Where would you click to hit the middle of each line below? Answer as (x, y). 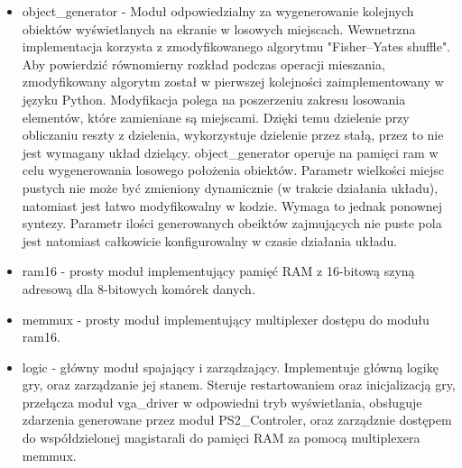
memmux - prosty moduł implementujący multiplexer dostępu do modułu (226, 319)
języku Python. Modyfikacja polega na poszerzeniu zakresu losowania (214, 99)
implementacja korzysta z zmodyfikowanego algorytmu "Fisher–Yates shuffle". (236, 46)
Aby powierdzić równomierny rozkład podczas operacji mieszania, (203, 64)
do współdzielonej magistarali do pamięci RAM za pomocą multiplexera (221, 438)
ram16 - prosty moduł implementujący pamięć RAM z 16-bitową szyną (218, 271)
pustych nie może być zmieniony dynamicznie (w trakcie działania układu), (230, 187)
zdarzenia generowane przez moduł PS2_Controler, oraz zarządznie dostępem (237, 420)
